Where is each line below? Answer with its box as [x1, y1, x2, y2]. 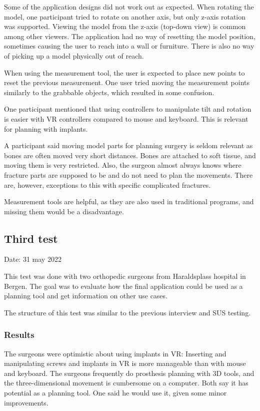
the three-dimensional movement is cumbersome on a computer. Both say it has [4, 377, 248, 388]
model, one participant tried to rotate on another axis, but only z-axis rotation [4, 11, 245, 22]
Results [4, 328, 34, 341]
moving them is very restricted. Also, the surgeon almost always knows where [4, 160, 241, 170]
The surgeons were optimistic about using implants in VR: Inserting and [4, 348, 226, 358]
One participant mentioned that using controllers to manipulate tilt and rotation [4, 104, 251, 114]
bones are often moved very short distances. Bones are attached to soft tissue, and [4, 150, 256, 160]
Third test [4, 230, 58, 246]
